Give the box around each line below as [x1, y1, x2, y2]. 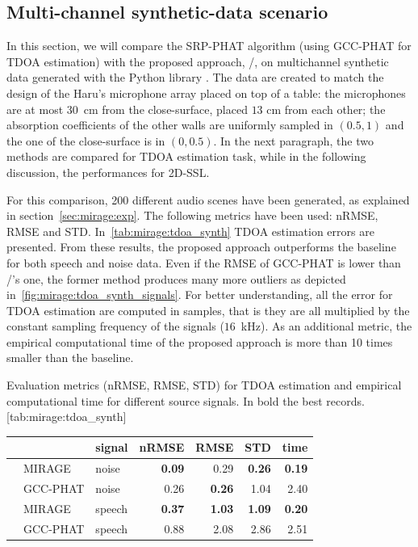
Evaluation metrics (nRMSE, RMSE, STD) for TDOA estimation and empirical [6, 377, 402, 393]
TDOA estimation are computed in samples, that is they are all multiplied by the [6, 301, 410, 318]
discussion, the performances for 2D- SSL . [6, 163, 210, 180]
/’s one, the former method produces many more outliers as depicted [6, 270, 346, 287]
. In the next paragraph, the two [213, 132, 374, 149]
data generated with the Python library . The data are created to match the [6, 69, 384, 86]
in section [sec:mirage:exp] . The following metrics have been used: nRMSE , [6, 207, 378, 224]
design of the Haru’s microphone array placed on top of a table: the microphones [6, 84, 406, 101]
